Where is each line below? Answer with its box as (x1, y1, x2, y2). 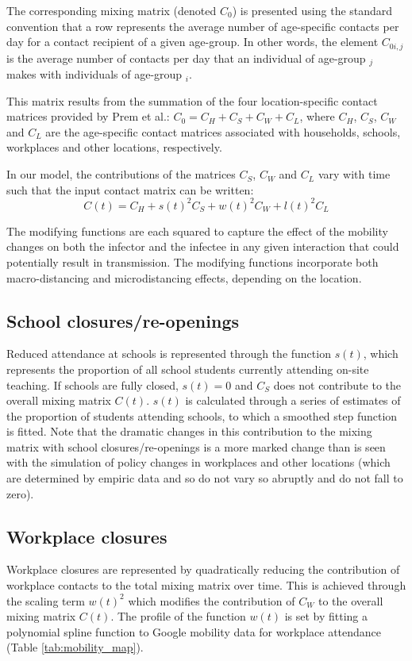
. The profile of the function (110, 608, 246, 624)
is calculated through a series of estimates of (185, 392, 401, 409)
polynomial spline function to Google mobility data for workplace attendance (6, 623, 382, 640)
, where (299, 108, 335, 125)
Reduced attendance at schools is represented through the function (6, 345, 331, 362)
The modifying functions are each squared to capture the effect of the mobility (6, 222, 388, 239)
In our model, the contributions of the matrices (6, 166, 236, 183)
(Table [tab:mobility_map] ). (6, 639, 144, 655)
